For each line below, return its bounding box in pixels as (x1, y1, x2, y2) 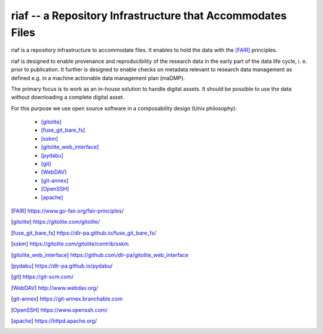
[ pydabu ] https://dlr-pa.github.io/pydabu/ (11, 262, 113, 269)
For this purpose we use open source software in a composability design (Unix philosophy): (11, 105, 237, 112)
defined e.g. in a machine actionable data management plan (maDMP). (11, 74, 185, 81)
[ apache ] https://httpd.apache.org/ (11, 317, 97, 324)
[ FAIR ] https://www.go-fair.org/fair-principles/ (11, 207, 124, 214)
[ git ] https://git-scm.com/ (11, 273, 74, 281)
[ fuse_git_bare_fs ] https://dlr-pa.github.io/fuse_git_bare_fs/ (11, 229, 157, 236)
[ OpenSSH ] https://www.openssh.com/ (11, 306, 108, 314)
